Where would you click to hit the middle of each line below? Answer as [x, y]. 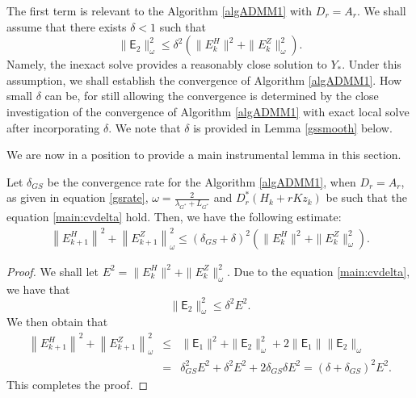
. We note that [145, 127]
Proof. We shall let [53, 271]
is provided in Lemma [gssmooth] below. [293, 127]
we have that [38, 289]
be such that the [366, 197]
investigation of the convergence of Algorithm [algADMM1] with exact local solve [208, 111]
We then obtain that [57, 322]
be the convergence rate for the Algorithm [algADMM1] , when [202, 181]
